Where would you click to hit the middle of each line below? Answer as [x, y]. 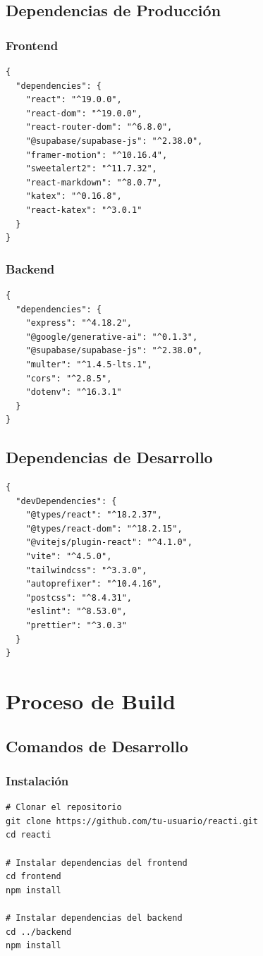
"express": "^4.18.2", [79, 323]
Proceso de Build [91, 700]
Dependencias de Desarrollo [109, 457]
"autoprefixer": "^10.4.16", [94, 584]
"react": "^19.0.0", [74, 100]
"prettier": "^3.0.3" [76, 626]
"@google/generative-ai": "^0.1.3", [112, 337]
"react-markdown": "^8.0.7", [94, 182]
